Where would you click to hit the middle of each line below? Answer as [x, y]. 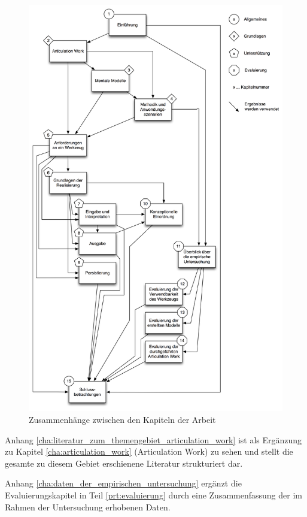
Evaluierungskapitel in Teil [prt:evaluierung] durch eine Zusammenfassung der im [153, 495]
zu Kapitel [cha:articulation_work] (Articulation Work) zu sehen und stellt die [149, 451]
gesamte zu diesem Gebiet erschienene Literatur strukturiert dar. [124, 463]
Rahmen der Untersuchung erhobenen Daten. [88, 507]
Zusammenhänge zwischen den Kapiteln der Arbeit [122, 419]
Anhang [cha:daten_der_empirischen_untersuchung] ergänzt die [123, 483]
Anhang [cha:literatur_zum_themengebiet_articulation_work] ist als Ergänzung [153, 439]
